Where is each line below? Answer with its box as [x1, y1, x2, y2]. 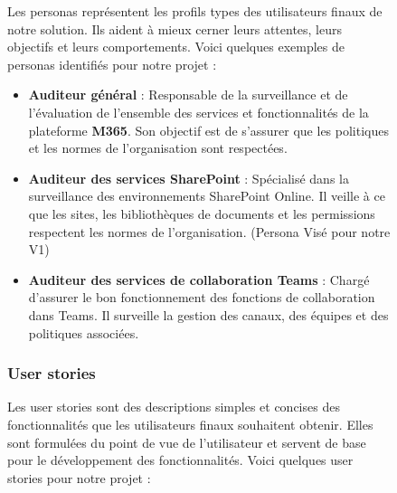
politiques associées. [28, 323, 139, 342]
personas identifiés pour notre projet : [7, 54, 217, 73]
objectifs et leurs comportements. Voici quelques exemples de [7, 37, 345, 56]
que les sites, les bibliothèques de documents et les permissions [28, 204, 375, 223]
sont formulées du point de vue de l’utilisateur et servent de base [7, 432, 366, 451]
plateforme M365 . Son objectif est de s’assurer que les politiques [28, 120, 389, 139]
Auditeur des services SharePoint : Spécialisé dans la [28, 168, 349, 187]
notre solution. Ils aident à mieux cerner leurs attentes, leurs [7, 19, 343, 38]
